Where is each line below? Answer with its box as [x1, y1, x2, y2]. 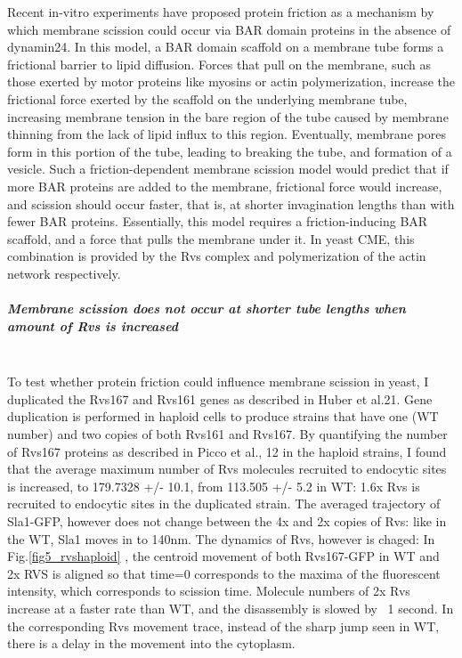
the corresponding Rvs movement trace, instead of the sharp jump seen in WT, [7, 616, 440, 635]
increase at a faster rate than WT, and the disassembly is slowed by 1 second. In [7, 598, 454, 617]
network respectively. [7, 264, 121, 282]
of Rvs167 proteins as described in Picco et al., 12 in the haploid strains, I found [7, 442, 447, 460]
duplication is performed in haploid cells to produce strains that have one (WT [7, 407, 439, 426]
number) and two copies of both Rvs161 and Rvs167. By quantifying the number [7, 425, 448, 443]
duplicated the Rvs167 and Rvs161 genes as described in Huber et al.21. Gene [7, 389, 433, 408]
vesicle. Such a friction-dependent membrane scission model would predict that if [7, 159, 449, 178]
